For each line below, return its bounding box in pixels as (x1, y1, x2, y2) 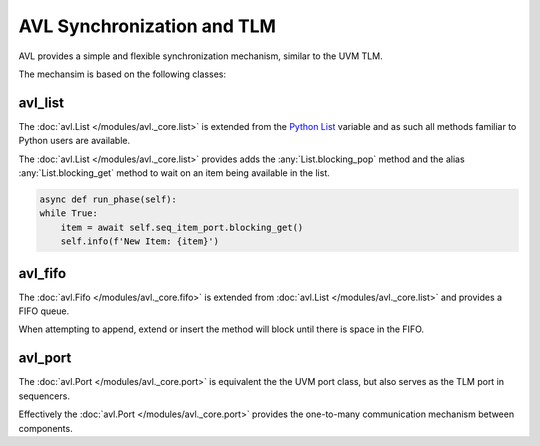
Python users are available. (18, 135, 131, 147)
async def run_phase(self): (39, 194, 177, 205)
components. (18, 422, 74, 434)
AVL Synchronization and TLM (18, 15, 277, 37)
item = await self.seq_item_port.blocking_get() (60, 221, 304, 233)
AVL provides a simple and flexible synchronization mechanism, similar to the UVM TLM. (18, 50, 384, 62)
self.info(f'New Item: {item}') (60, 236, 220, 247)
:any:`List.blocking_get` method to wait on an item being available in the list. (18, 167, 330, 179)
